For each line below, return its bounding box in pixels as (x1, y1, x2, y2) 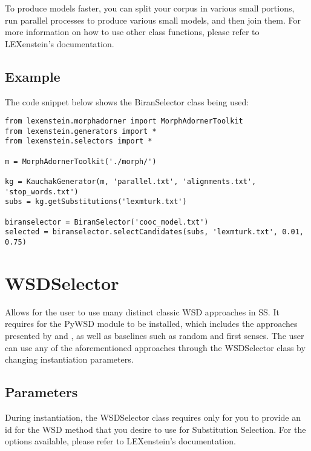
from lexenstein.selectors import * (5, 137, 152, 146)
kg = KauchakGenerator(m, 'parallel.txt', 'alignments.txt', (5, 177, 257, 186)
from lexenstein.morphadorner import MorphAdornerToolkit (5, 117, 243, 126)
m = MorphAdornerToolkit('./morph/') (5, 157, 157, 166)
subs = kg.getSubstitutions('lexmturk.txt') (5, 197, 187, 206)
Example (5, 67, 61, 85)
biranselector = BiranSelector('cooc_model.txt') (5, 217, 209, 226)
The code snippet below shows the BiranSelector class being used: (5, 95, 249, 108)
